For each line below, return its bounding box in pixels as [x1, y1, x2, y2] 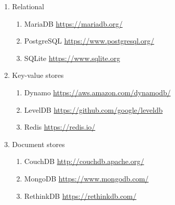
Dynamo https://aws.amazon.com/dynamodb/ [24, 87, 171, 97]
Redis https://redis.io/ [24, 121, 96, 132]
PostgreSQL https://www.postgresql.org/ [24, 35, 155, 46]
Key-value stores [12, 70, 64, 80]
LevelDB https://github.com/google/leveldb [24, 104, 163, 115]
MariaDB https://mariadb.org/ [24, 18, 123, 29]
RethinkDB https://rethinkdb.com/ [24, 190, 137, 201]
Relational [12, 1, 45, 11]
